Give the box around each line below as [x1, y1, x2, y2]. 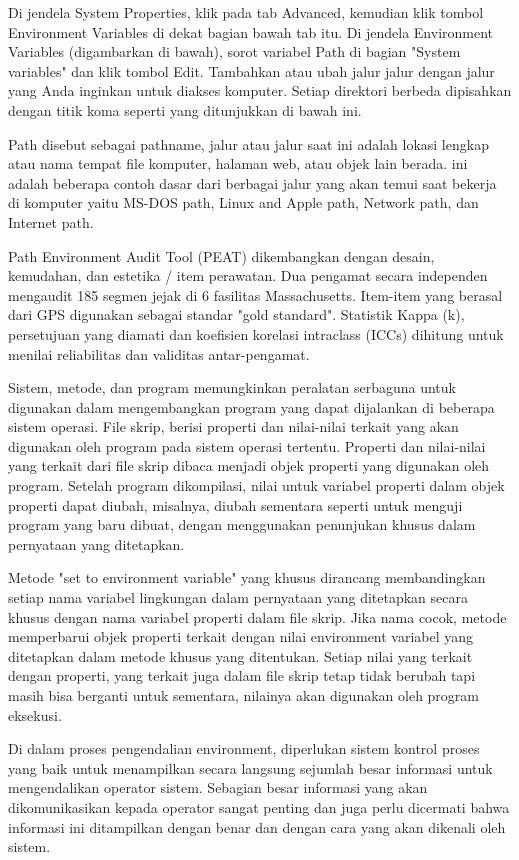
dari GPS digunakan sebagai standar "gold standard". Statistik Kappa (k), [8, 304, 465, 325]
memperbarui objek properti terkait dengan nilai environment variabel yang [8, 626, 474, 647]
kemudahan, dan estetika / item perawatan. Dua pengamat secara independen [8, 265, 488, 286]
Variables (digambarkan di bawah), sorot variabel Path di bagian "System [8, 41, 461, 62]
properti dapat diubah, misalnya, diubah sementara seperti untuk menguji [8, 494, 463, 515]
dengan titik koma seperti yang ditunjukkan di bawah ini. [8, 99, 362, 120]
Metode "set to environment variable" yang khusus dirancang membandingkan [8, 567, 486, 588]
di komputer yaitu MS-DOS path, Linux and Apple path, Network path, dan [8, 192, 479, 213]
